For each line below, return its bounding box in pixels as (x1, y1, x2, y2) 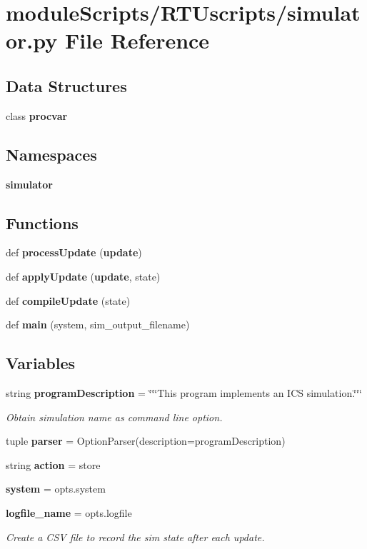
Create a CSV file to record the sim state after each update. (6, 529, 265, 544)
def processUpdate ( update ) (6, 245, 142, 260)
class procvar (6, 108, 68, 123)
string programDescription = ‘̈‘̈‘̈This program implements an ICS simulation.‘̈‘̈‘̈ (6, 385, 362, 400)
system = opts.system (6, 481, 106, 496)
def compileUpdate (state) (6, 293, 131, 308)
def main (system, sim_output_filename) (6, 317, 190, 332)
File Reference (65, 26, 210, 55)
